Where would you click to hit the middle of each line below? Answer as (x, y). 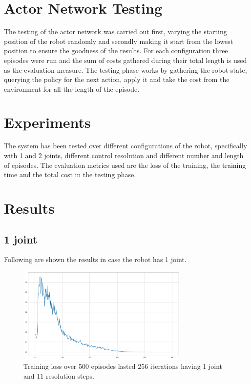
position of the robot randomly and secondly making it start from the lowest (119, 41)
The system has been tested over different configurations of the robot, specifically (125, 146)
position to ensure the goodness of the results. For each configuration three (116, 51)
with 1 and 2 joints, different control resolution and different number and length (124, 155)
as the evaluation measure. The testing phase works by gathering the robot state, (125, 70)
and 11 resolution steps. (59, 375)
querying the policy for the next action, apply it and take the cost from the (117, 79)
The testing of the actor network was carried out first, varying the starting (115, 31)
